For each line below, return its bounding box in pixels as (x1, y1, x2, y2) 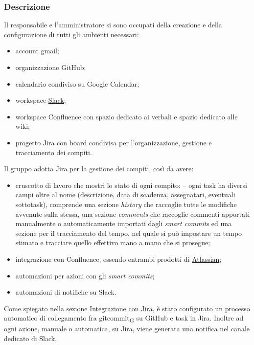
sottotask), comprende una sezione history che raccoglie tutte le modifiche (15, 199, 237, 209)
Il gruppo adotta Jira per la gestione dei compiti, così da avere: (4, 163, 194, 174)
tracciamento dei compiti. (15, 147, 92, 157)
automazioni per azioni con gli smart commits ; (15, 270, 155, 280)
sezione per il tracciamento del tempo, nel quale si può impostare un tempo (15, 228, 242, 238)
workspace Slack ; (15, 95, 66, 105)
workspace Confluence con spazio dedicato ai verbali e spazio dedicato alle (15, 111, 238, 121)
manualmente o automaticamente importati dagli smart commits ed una (15, 218, 231, 229)
